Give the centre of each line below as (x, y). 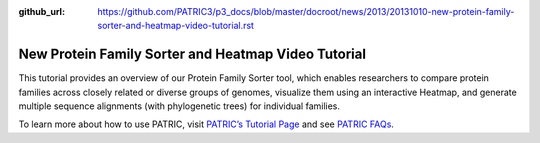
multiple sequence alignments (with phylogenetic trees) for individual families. (179, 106)
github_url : (41, 11)
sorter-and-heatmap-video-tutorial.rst (176, 26)
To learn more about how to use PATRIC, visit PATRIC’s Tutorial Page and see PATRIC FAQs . (206, 124)
